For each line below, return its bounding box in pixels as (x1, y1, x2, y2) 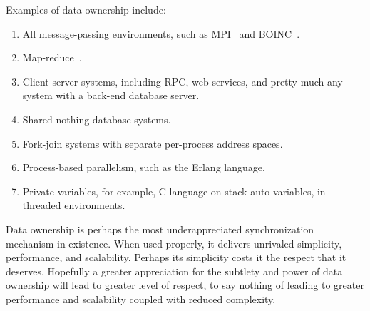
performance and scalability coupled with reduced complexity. (6, 291, 276, 306)
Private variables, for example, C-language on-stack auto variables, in (22, 183, 326, 198)
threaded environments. (22, 198, 125, 213)
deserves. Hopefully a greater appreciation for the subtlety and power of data (6, 263, 343, 278)
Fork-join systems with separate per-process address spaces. (22, 136, 283, 151)
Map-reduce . (22, 50, 82, 65)
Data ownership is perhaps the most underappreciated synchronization (6, 221, 314, 236)
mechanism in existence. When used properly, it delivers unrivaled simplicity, (6, 235, 342, 250)
